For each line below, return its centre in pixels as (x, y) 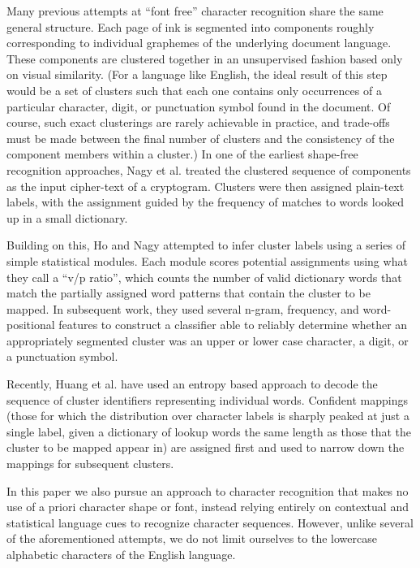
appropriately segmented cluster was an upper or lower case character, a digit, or (208, 340)
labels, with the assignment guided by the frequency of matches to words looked (206, 202)
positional (31, 325)
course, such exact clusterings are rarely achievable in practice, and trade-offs (198, 122)
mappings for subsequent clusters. (90, 464)
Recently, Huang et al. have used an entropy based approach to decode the (192, 384)
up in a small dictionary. (67, 217)
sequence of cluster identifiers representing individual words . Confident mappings (207, 399)
